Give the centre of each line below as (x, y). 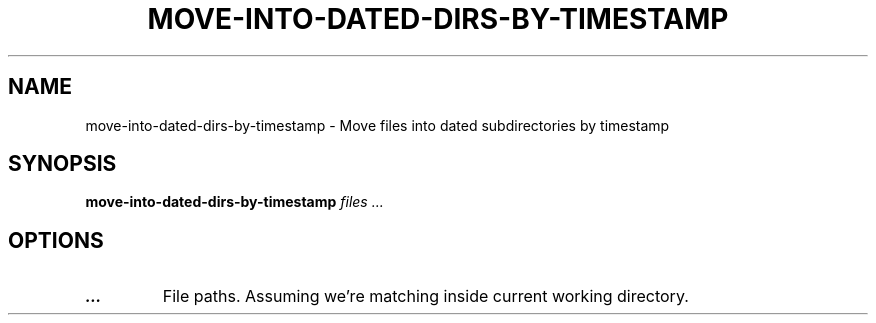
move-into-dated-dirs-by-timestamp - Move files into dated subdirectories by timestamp (377, 125)
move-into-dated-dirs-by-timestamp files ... (234, 202)
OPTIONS (56, 240)
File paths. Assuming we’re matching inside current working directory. (425, 296)
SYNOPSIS (62, 164)
